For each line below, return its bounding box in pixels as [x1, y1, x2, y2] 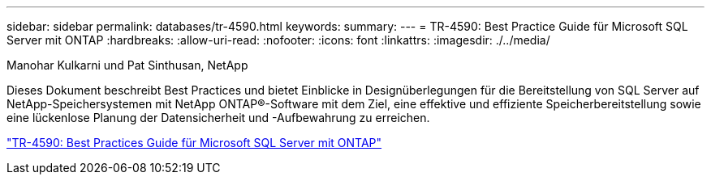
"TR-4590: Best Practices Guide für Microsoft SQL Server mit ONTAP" [6, 136, 382, 149]
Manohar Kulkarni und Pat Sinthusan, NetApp [6, 58, 248, 72]
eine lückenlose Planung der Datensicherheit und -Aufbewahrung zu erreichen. [6, 111, 430, 124]
